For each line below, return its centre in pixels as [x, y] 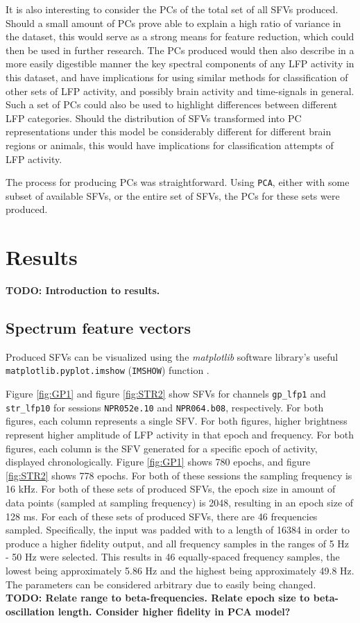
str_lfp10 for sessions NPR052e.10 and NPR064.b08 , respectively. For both [165, 407]
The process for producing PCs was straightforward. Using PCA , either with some [178, 182]
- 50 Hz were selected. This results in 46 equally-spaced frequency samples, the [173, 557]
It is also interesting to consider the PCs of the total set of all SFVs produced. [172, 9]
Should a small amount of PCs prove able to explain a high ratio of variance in [173, 23]
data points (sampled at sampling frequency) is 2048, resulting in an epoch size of [180, 503]
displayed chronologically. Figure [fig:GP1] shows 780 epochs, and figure [158, 462]
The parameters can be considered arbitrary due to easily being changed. [161, 584]
